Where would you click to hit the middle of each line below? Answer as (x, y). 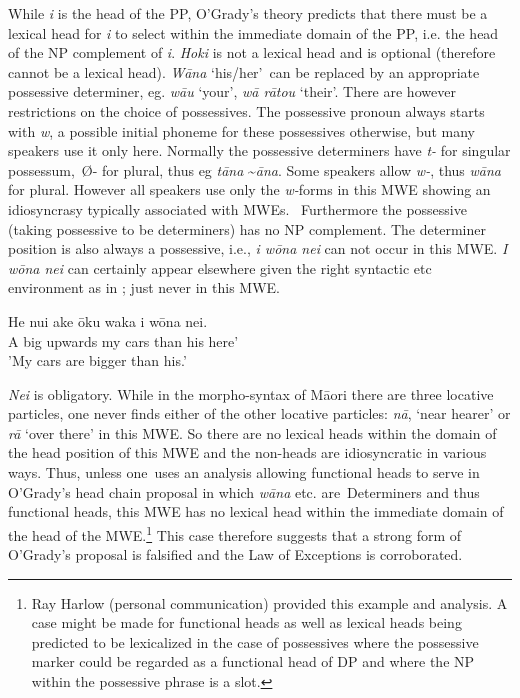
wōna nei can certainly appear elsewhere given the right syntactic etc (220, 267)
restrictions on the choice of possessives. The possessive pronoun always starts (246, 110)
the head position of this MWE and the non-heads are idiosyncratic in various (247, 452)
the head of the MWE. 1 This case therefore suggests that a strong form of (235, 533)
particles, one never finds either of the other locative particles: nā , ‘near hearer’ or (259, 413)
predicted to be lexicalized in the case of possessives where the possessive (255, 641)
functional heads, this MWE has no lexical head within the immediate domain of (256, 511)
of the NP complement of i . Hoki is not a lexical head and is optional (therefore (252, 52)
